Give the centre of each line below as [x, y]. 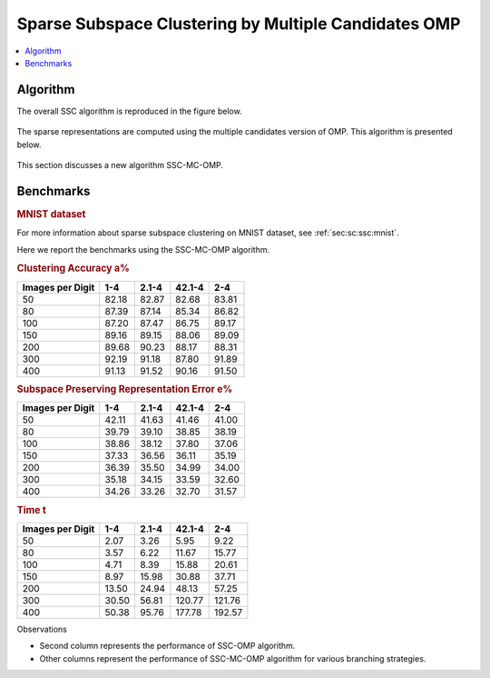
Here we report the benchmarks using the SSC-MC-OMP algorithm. [143, 249]
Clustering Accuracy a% [73, 268]
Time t [32, 510]
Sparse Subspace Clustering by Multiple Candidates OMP [239, 24]
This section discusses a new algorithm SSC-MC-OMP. [120, 165]
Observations [42, 629]
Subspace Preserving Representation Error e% [125, 389]
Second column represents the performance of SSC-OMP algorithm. [167, 646]
